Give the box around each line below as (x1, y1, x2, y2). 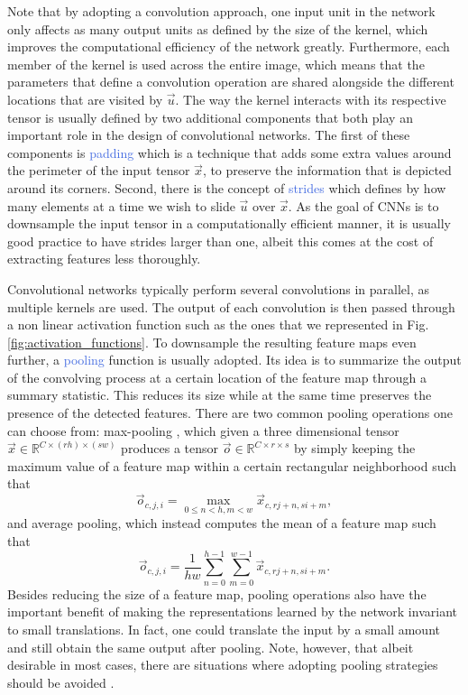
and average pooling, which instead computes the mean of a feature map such (7, 514, 436, 533)
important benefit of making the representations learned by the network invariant (7, 602, 457, 621)
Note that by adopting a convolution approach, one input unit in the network (7, 2, 436, 20)
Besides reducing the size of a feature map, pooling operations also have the (7, 584, 427, 603)
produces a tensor (121, 439, 219, 458)
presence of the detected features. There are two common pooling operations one (7, 403, 453, 422)
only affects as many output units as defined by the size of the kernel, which (7, 19, 428, 38)
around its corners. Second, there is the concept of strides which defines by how (7, 178, 446, 197)
